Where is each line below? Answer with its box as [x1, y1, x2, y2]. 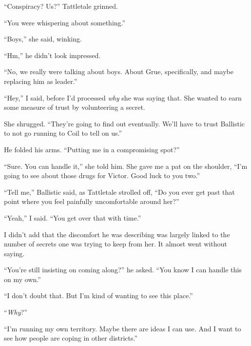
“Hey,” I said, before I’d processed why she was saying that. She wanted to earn [4, 92, 242, 102]
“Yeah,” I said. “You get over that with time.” [4, 212, 141, 223]
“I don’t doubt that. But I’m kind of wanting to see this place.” [4, 290, 193, 301]
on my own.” [4, 274, 41, 284]
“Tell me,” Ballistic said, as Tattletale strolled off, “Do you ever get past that [4, 186, 235, 197]
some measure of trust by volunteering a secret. [4, 102, 145, 112]
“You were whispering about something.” [4, 17, 126, 27]
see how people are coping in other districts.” [4, 333, 138, 343]
